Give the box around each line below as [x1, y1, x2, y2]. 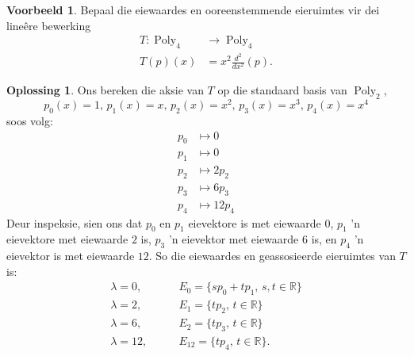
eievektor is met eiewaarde [6, 247, 135, 264]
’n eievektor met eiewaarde [168, 231, 299, 247]
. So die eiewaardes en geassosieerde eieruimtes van [148, 247, 396, 264]
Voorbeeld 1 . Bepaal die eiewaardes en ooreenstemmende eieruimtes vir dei [6, 2, 380, 17]
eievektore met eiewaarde [6, 231, 128, 247]
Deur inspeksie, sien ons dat [6, 214, 143, 231]
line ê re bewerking [6, 17, 91, 33]
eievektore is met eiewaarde [188, 214, 321, 231]
